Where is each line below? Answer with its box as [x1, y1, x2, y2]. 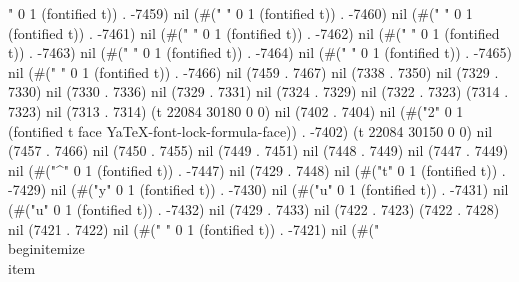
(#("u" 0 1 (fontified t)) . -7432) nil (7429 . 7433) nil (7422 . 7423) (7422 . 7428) [8, 198, 500, 219]
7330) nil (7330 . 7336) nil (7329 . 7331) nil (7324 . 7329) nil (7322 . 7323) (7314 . [8, 81, 509, 102]
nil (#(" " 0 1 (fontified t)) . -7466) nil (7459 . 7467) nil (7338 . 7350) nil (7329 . [8, 61, 499, 82]
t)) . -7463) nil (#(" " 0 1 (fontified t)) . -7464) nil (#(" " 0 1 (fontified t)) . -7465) [8, 42, 512, 63]
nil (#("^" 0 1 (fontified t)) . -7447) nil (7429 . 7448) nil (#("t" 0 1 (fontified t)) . [8, 159, 506, 180]
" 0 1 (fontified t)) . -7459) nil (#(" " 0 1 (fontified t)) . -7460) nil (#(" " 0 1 [8, 3, 473, 23]
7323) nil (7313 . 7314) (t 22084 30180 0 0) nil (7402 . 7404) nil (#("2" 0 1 [8, 100, 464, 121]
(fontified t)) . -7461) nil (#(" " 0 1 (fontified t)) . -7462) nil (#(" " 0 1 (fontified [8, 22, 500, 43]
